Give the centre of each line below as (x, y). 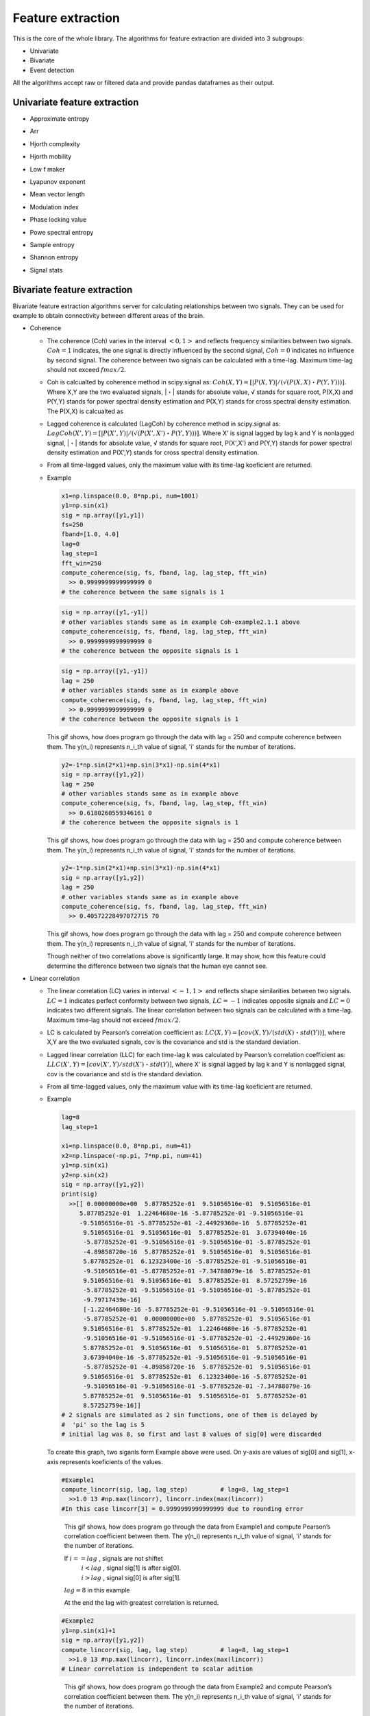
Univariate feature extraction (76, 102)
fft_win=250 (82, 563)
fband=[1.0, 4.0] (90, 534)
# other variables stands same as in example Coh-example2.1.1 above (181, 622)
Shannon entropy (54, 257)
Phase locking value (58, 220)
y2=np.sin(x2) (85, 1175)
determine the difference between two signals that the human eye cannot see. (157, 966)
